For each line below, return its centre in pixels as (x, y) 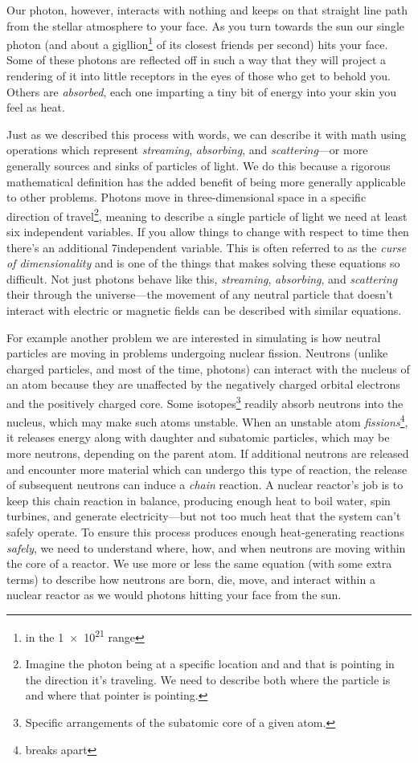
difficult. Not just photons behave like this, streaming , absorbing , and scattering (202, 278)
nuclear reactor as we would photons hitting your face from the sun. (174, 595)
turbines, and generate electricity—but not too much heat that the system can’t (204, 516)
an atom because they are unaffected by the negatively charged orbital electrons (203, 384)
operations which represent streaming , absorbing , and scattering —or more (187, 150)
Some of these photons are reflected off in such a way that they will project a (197, 60)
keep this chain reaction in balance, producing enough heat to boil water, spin (199, 500)
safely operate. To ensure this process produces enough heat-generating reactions (205, 532)
